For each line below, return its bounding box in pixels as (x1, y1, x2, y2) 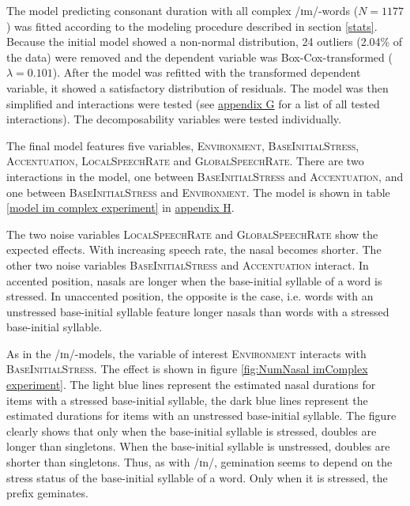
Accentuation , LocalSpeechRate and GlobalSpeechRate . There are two (6, 153, 364, 169)
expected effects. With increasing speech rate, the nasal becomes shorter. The (6, 241, 382, 258)
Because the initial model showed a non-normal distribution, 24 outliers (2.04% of (6, 33, 403, 50)
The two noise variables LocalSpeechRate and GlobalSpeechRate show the (6, 225, 378, 242)
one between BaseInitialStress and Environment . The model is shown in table (6, 183, 390, 200)
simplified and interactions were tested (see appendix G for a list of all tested (6, 95, 380, 111)
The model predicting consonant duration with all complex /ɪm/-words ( (6, 2, 359, 18)
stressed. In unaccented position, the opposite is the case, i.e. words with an (6, 288, 374, 304)
